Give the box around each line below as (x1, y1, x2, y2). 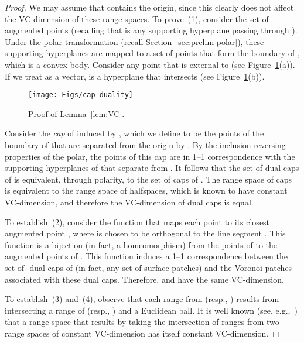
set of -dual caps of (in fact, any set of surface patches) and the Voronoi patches (5, 261, 292, 273)
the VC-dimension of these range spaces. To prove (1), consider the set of (5, 12, 269, 25)
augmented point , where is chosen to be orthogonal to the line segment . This (5, 227, 286, 239)
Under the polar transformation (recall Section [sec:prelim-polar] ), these (5, 35, 264, 47)
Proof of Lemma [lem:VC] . (28, 107, 125, 119)
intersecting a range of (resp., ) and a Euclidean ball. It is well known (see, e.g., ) (5, 304, 298, 316)
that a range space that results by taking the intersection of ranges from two (5, 315, 279, 328)
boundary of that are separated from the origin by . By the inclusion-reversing (5, 139, 286, 150)
